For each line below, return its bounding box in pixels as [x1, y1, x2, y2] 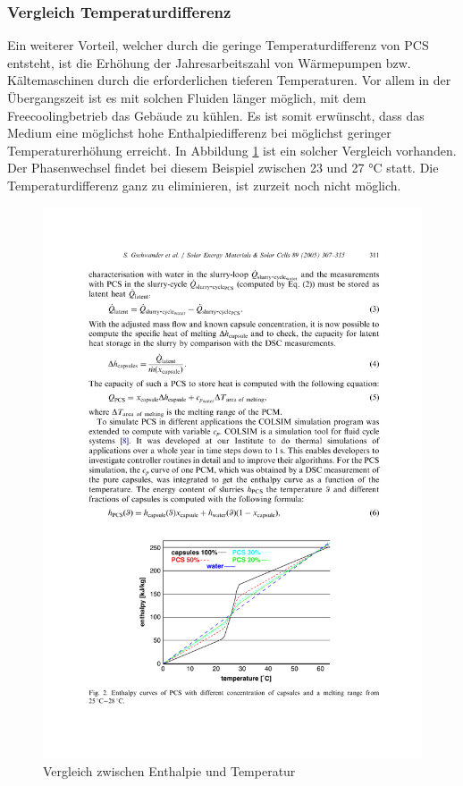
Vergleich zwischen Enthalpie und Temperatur [43, 761, 296, 780]
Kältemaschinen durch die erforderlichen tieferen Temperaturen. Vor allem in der [7, 71, 451, 89]
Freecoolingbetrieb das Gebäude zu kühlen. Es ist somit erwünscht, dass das [7, 106, 425, 124]
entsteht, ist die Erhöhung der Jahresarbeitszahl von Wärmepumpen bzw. [7, 53, 411, 72]
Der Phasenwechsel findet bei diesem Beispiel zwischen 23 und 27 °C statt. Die [7, 158, 439, 177]
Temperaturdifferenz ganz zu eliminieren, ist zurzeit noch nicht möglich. [7, 175, 401, 194]
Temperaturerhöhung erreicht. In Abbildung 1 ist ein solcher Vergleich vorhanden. [7, 140, 457, 159]
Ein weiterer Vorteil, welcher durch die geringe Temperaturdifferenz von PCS [7, 36, 429, 55]
